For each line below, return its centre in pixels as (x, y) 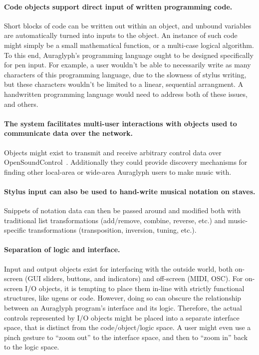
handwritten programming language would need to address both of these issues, (126, 94)
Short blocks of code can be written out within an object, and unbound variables (128, 25)
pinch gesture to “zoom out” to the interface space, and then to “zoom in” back (126, 337)
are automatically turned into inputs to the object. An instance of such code (121, 35)
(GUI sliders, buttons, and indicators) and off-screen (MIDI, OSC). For (134, 278)
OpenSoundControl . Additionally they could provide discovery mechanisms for (126, 162)
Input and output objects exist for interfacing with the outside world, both (119, 268)
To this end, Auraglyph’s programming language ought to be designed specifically (129, 55)
